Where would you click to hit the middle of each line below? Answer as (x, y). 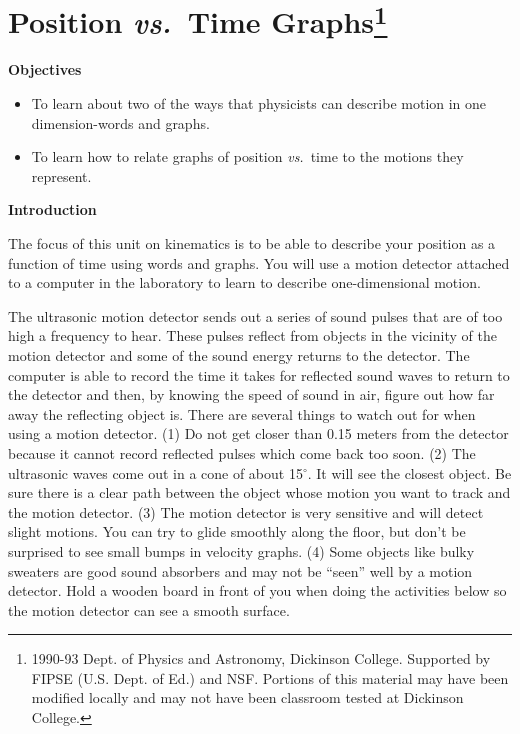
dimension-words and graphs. (120, 122)
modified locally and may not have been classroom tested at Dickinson (247, 697)
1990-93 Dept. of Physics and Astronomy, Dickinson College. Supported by (261, 658)
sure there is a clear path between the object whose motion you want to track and (259, 492)
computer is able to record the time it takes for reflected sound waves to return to (259, 374)
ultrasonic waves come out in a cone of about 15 (155, 472)
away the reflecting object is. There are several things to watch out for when (242, 413)
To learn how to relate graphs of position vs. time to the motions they (247, 156)
